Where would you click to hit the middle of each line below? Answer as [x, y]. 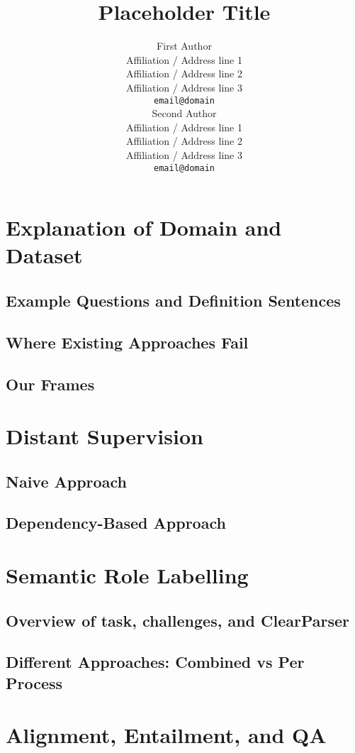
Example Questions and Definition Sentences [173, 300]
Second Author [184, 113]
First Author [184, 46]
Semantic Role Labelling [127, 575]
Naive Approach [66, 481]
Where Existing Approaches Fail [127, 342]
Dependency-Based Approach [116, 523]
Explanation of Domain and [144, 227]
